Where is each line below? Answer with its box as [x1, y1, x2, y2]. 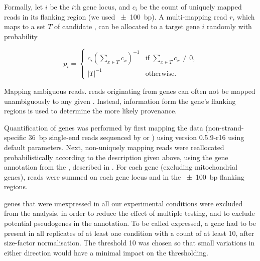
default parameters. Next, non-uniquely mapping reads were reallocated [4, 142, 224, 152]
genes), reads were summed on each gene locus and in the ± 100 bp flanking [4, 171, 244, 182]
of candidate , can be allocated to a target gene [54, 21, 200, 32]
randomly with [207, 21, 252, 32]
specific [4, 132, 27, 143]
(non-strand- [205, 122, 244, 133]
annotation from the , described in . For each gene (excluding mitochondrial [4, 162, 237, 172]
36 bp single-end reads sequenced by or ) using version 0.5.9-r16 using [28, 132, 244, 143]
